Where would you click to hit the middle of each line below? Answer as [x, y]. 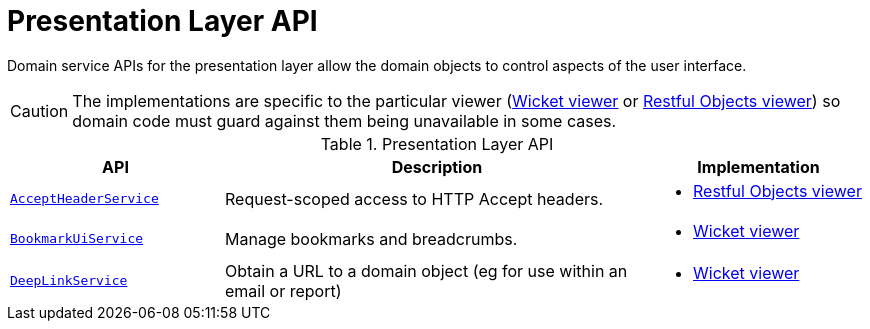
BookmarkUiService [77, 239]
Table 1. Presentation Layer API [437, 143]
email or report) [283, 290]
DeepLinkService [69, 281]
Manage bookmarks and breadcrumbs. [371, 238]
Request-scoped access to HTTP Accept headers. [414, 198]
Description [437, 166]
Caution [39, 110]
